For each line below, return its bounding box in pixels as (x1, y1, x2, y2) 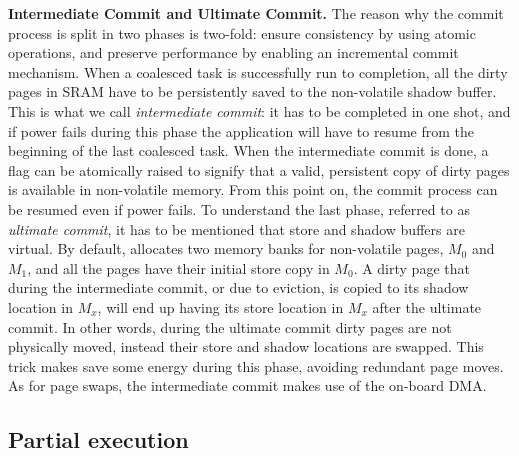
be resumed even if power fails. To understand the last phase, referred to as (8, 198, 470, 219)
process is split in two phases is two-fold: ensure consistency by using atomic (8, 22, 476, 43)
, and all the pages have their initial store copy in (27, 257, 330, 278)
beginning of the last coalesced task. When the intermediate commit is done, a (8, 140, 489, 161)
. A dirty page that (353, 257, 470, 278)
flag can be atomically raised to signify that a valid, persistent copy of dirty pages (8, 159, 510, 180)
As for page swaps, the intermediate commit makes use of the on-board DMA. (8, 375, 487, 396)
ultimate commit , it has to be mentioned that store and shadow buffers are (8, 218, 465, 239)
